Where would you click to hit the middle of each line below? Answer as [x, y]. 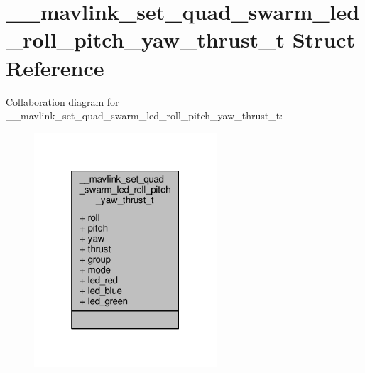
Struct [324, 39]
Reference [55, 67]
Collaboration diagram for [62, 101]
